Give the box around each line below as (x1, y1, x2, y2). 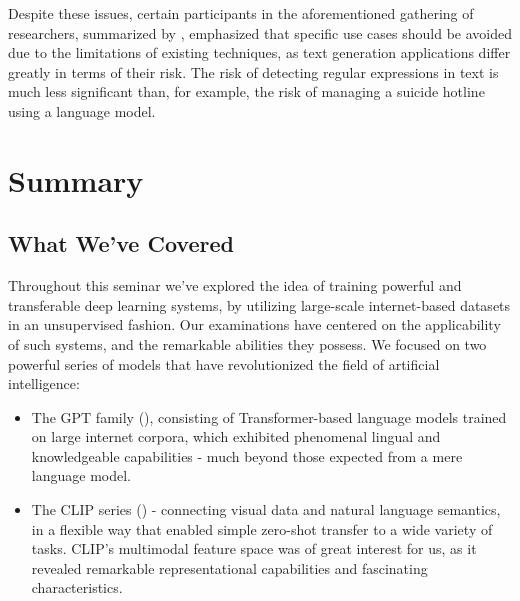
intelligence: (8, 373, 80, 394)
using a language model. (8, 100, 156, 121)
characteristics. (31, 577, 123, 598)
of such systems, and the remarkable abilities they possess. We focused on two (8, 333, 487, 354)
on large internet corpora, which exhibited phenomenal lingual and (31, 426, 441, 447)
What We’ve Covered (8, 228, 234, 259)
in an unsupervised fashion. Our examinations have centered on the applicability (8, 314, 501, 335)
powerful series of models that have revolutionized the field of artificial (8, 353, 440, 374)
